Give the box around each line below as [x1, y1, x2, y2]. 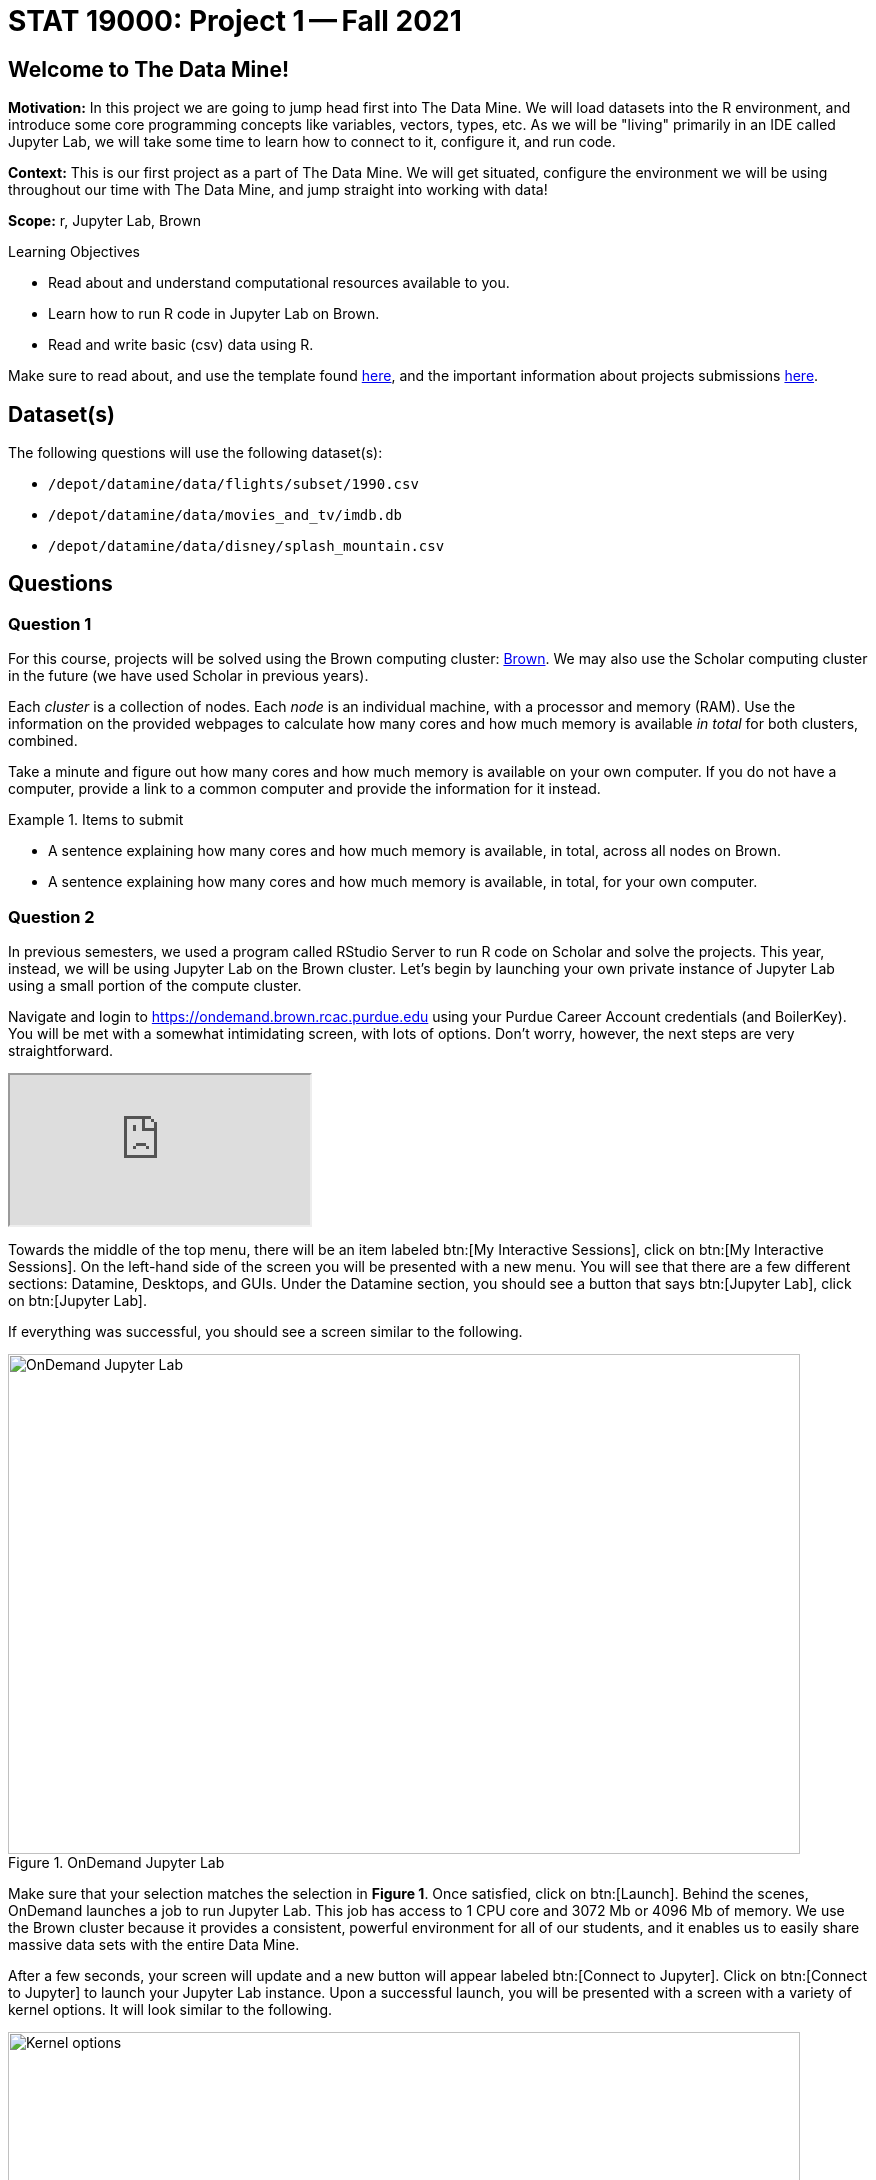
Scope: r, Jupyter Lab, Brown [8, 212, 201, 230]
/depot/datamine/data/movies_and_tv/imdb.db [48, 507, 403, 524]
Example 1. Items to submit [8, 811, 184, 829]
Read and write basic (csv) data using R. [48, 336, 314, 354]
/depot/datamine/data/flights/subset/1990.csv [48, 476, 419, 493]
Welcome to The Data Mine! [8, 56, 289, 82]
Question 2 [8, 906, 95, 927]
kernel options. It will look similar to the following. [8, 2000, 333, 2018]
